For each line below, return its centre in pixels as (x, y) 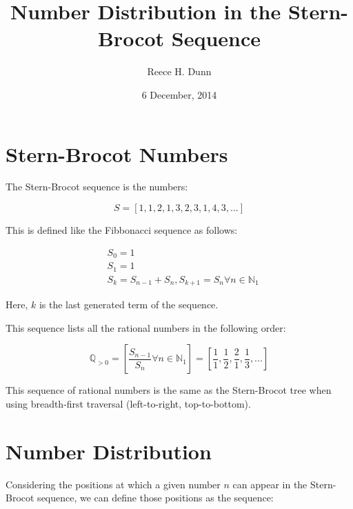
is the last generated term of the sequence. (129, 305)
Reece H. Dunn (179, 71)
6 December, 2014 (179, 94)
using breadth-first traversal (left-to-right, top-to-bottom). (128, 403)
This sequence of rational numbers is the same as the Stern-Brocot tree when (169, 390)
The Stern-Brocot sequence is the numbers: (97, 187)
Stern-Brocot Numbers (117, 153)
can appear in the (270, 484)
